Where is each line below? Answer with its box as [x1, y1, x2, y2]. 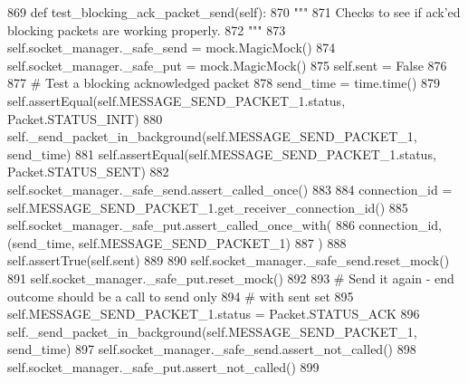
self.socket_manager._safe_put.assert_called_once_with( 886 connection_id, [7, 215, 442, 235]
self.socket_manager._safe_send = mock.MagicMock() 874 [7, 38, 336, 57]
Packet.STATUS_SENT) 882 [7, 162, 169, 181]
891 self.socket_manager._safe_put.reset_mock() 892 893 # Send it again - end [7, 268, 454, 287]
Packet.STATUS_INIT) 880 [7, 109, 163, 128]
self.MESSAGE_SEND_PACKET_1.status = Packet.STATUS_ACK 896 [7, 304, 420, 323]
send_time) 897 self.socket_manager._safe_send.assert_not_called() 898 [7, 340, 416, 359]
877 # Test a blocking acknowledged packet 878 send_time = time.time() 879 [7, 73, 441, 92]
